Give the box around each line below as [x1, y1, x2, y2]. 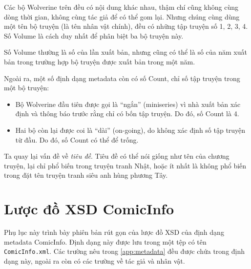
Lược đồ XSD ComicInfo [4, 199, 174, 219]
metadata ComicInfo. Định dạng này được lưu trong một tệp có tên [4, 236, 207, 247]
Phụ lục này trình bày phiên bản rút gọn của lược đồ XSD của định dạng [4, 227, 224, 237]
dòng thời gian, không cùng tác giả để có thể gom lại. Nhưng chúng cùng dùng [4, 11, 240, 21]
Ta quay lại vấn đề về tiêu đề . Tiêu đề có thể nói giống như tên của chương [4, 151, 230, 161]
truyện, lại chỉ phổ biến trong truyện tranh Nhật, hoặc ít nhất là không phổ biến [4, 160, 247, 170]
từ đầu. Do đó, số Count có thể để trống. [15, 134, 139, 145]
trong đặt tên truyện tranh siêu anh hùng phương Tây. [4, 170, 168, 180]
